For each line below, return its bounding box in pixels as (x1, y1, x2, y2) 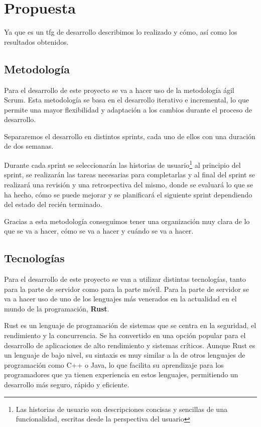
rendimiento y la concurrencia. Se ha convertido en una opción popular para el (4, 330, 246, 341)
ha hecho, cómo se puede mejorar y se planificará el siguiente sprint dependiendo (4, 189, 252, 199)
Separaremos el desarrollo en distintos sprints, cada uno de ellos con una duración (4, 131, 255, 141)
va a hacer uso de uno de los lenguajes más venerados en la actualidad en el (4, 293, 237, 304)
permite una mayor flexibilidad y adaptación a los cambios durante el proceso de (4, 104, 252, 115)
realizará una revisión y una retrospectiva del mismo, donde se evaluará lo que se (4, 179, 253, 189)
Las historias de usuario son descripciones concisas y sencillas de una (16, 403, 227, 414)
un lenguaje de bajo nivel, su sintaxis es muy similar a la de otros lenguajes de (4, 350, 245, 360)
